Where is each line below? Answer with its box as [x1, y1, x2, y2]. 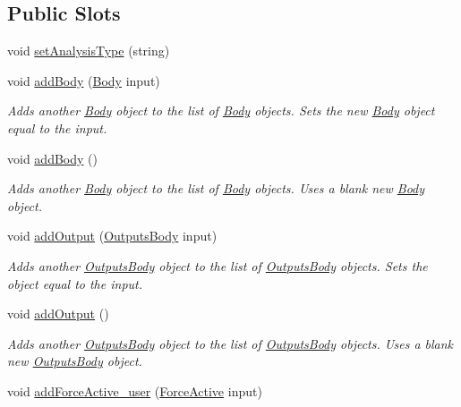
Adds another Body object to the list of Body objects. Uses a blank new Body [7, 179, 425, 198]
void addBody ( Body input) [7, 71, 160, 89]
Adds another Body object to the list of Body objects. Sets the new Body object [7, 101, 435, 120]
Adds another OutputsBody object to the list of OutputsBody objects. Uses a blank [7, 334, 454, 352]
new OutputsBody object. [7, 352, 142, 370]
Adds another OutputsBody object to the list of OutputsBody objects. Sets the [7, 256, 428, 275]
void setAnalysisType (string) [7, 41, 170, 60]
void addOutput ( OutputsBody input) [7, 226, 218, 245]
